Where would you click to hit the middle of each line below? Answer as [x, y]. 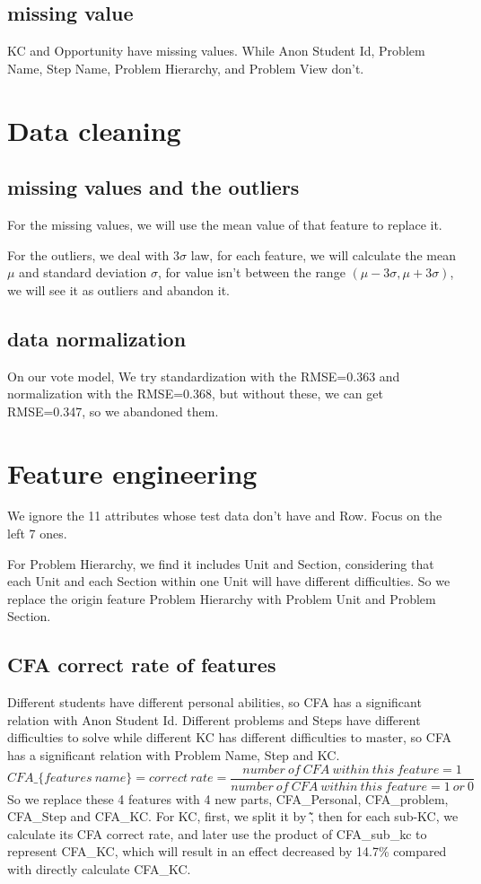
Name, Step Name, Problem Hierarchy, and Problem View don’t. [186, 68]
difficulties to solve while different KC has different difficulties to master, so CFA [229, 737]
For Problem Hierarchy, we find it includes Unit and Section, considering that [221, 563]
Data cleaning [94, 130]
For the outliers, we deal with [88, 254]
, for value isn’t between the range [251, 272]
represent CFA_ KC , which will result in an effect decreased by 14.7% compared [227, 851]
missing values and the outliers [153, 187]
